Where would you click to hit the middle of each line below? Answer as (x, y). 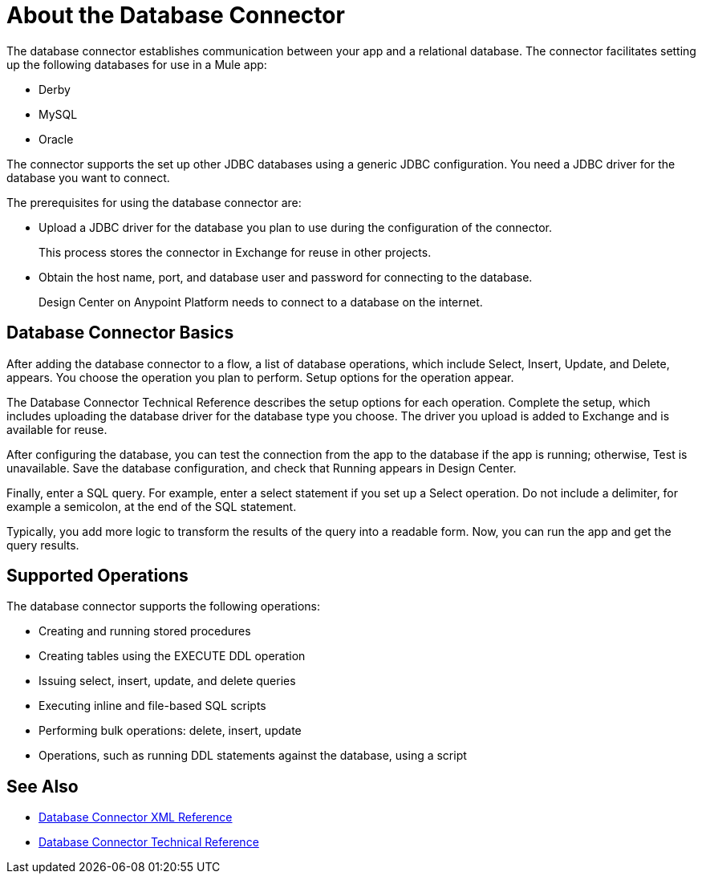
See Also (43, 786)
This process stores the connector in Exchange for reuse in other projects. (235, 252)
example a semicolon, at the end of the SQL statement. (152, 506)
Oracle (56, 139)
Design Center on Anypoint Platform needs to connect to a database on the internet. (261, 302)
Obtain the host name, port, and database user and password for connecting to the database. (286, 277)
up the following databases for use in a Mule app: (137, 64)
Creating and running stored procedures (145, 631)
